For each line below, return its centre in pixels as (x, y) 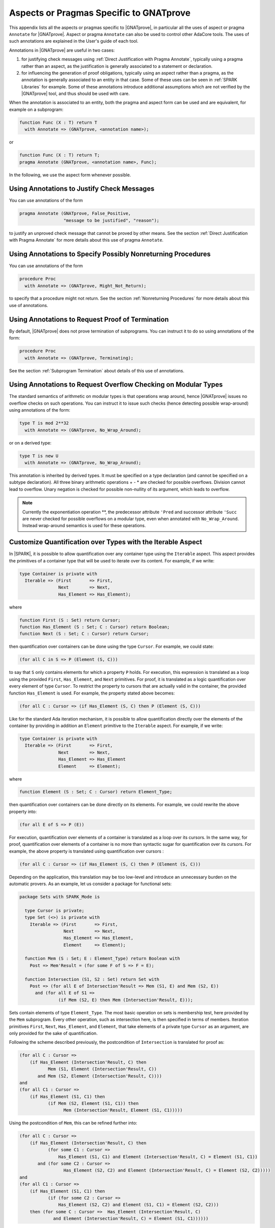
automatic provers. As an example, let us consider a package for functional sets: (90, 884)
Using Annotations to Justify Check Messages (82, 189)
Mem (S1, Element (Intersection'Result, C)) (102, 1069)
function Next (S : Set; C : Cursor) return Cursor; (84, 634)
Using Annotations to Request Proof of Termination (89, 319)
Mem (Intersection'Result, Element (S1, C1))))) (123, 1110)
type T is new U (39, 456)
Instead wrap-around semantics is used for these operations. (84, 526)
